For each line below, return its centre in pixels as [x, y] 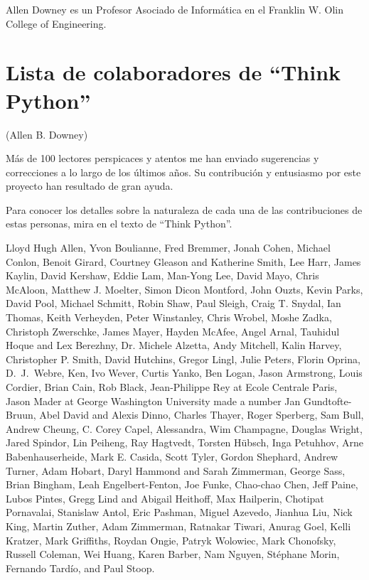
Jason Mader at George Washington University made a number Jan [153, 401]
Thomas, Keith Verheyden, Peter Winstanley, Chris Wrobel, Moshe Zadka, [169, 317]
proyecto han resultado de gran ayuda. [90, 186]
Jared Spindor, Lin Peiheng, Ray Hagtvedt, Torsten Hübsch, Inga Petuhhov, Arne [185, 442]
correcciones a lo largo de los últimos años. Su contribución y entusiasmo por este [183, 172]
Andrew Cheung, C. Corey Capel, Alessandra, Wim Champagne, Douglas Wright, [184, 428]
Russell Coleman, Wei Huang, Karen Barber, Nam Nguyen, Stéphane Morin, [173, 554]
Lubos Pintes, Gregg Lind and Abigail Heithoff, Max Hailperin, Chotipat [165, 498]
